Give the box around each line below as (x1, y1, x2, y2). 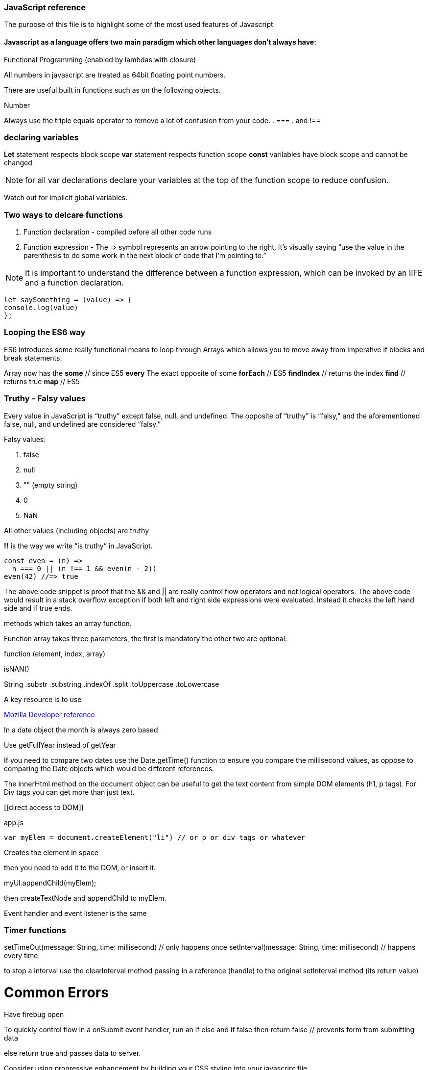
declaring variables (4, 132, 79, 142)
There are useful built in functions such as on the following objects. (4, 85, 221, 94)
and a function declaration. (25, 278, 124, 288)
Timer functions (4, 925, 66, 935)
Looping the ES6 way (4, 327, 86, 338)
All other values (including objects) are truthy (4, 526, 149, 535)
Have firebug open (4, 1010, 64, 1018)
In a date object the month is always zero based (4, 725, 158, 734)
